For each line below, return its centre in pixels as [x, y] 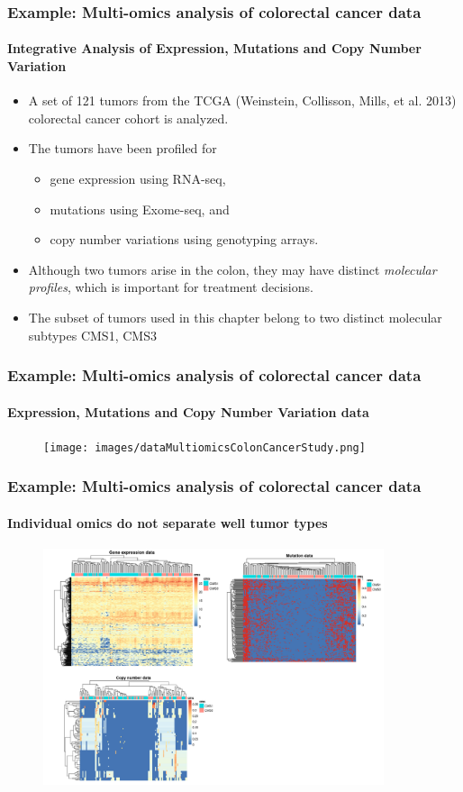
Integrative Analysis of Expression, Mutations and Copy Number [214, 48]
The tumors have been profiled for [123, 148]
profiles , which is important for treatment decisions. [171, 287]
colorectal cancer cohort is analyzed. [128, 118]
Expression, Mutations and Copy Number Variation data [188, 411]
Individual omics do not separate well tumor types [168, 522]
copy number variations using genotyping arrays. [184, 239]
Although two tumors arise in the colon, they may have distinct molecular [232, 269]
